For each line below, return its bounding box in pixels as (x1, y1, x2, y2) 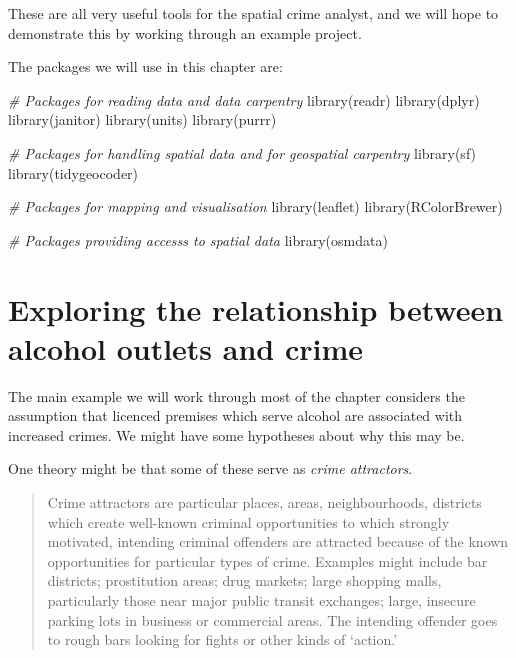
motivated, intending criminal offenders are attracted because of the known (47, 531, 509, 552)
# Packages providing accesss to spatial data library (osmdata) (8, 229, 388, 250)
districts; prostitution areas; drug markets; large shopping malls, (47, 570, 442, 591)
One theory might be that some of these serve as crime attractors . (8, 458, 413, 479)
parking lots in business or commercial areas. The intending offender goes (47, 609, 498, 630)
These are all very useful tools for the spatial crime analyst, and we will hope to (8, 3, 499, 23)
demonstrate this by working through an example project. (8, 22, 362, 43)
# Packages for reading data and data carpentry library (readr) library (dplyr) (8, 89, 480, 110)
